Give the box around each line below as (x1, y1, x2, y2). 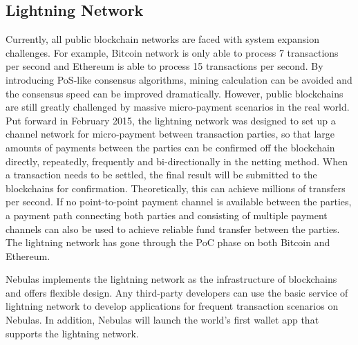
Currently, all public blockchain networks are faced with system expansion (6, 32, 319, 46)
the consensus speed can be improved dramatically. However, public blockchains (6, 86, 343, 100)
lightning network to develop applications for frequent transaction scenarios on (6, 299, 339, 313)
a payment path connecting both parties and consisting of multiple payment (6, 207, 328, 222)
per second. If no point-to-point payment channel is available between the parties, (6, 194, 352, 209)
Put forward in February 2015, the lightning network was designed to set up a (6, 113, 336, 127)
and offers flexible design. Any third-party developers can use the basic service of (6, 285, 348, 299)
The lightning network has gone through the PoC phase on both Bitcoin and (6, 235, 330, 250)
